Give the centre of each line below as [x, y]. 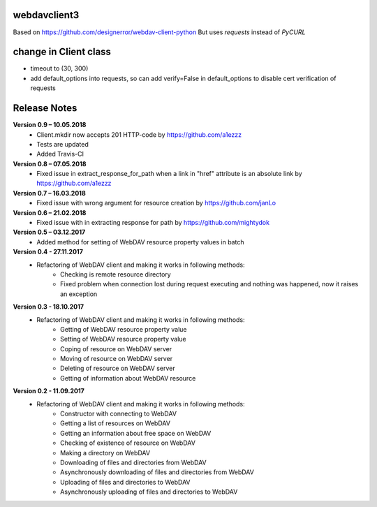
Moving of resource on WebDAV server [117, 359]
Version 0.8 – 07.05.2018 [50, 163]
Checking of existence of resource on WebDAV [128, 443]
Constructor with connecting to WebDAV [119, 414]
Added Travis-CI [60, 154]
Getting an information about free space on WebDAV [136, 433]
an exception [79, 294]
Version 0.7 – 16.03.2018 [50, 193]
